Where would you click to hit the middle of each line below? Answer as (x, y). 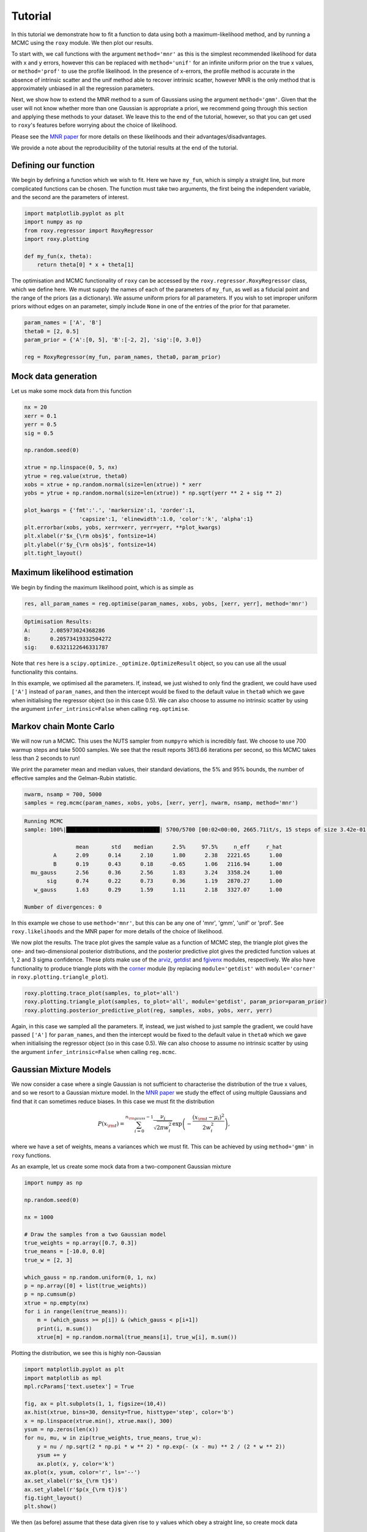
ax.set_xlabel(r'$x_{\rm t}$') (71, 1481)
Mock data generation (54, 377)
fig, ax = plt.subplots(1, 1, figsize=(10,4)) (95, 1404)
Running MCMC (44, 821)
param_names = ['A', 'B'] (63, 323)
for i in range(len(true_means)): (76, 1312)
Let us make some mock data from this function (71, 391)
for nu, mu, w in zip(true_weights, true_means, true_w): (113, 1438)
